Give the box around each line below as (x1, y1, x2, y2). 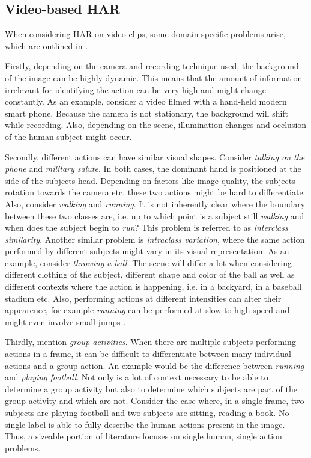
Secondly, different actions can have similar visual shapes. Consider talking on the (5, 150, 305, 163)
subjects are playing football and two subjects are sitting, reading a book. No (5, 406, 289, 419)
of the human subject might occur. (5, 130, 132, 142)
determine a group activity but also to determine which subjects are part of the (5, 382, 297, 395)
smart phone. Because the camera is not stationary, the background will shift (5, 106, 289, 119)
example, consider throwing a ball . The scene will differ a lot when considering (5, 256, 292, 269)
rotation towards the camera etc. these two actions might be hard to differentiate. (5, 186, 306, 198)
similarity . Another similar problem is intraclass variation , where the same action (5, 233, 305, 245)
